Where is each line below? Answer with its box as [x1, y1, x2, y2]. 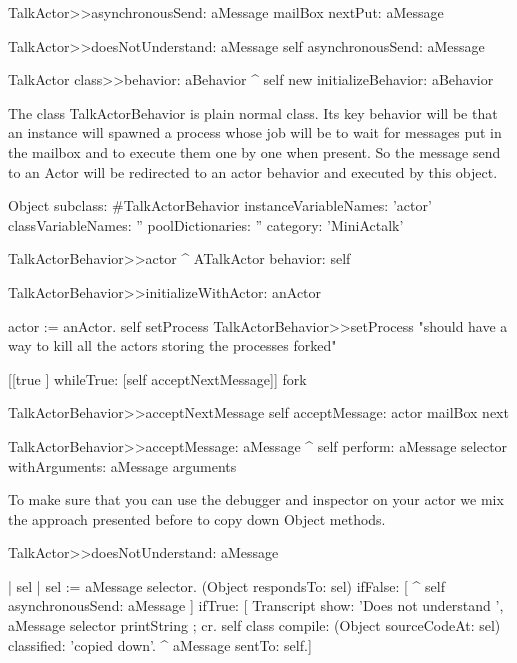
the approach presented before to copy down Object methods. [8, 508, 386, 529]
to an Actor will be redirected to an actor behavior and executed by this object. [8, 161, 498, 182]
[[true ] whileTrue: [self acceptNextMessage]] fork [8, 368, 307, 389]
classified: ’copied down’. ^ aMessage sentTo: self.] [8, 634, 312, 655]
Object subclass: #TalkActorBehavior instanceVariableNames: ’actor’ [8, 195, 432, 216]
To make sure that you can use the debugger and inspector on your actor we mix [8, 489, 504, 510]
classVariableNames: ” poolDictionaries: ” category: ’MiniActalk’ [8, 214, 404, 235]
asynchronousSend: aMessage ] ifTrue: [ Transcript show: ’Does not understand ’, [8, 595, 504, 616]
